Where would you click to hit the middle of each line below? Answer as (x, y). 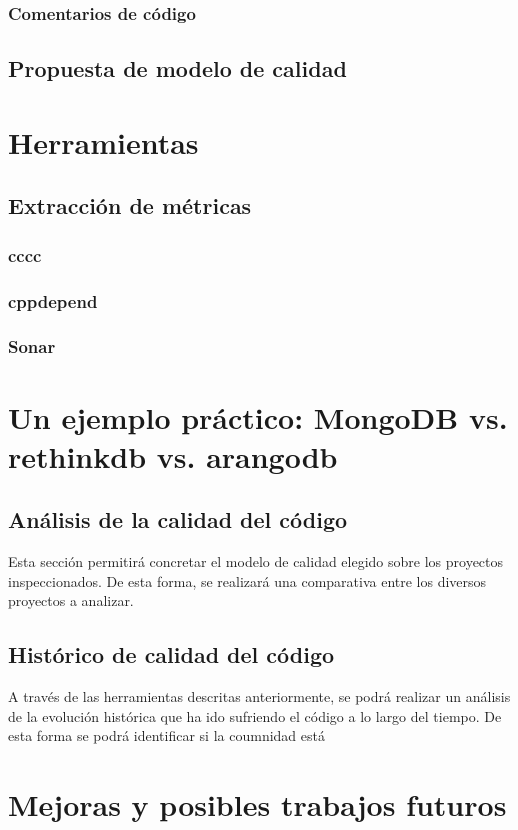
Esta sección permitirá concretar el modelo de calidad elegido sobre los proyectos (256, 561)
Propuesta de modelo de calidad (177, 68)
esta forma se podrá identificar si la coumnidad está (166, 735)
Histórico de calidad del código (171, 654)
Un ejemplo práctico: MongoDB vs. (258, 416)
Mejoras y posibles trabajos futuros (257, 804)
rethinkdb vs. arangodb (173, 455)
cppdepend (53, 300)
